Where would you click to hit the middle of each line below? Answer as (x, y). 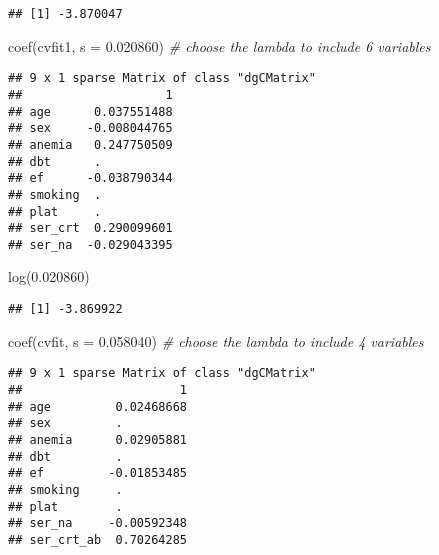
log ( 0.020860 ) (49, 276)
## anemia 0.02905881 (97, 439)
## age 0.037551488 (90, 111)
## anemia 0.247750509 (90, 144)
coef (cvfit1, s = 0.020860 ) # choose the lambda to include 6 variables (219, 45)
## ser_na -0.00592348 (97, 523)
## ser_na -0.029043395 (90, 244)
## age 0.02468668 (97, 406)
